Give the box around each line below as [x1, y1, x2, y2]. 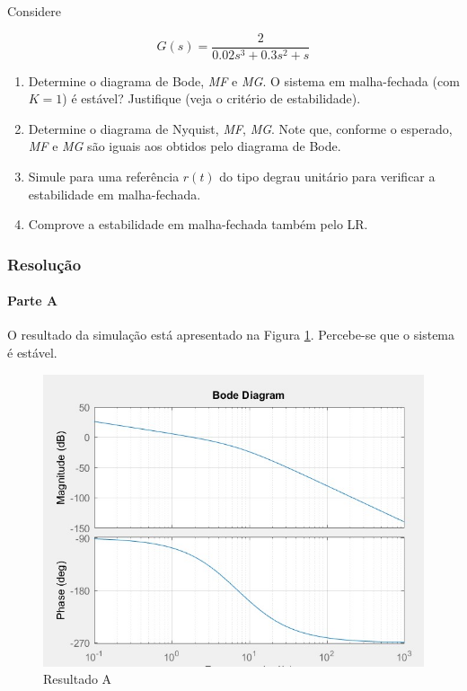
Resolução [7, 252, 82, 275]
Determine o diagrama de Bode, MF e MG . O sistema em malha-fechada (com [28, 71, 460, 90]
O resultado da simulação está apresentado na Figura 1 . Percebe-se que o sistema [7, 325, 455, 344]
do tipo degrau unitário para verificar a [219, 167, 436, 186]
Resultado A [43, 669, 112, 688]
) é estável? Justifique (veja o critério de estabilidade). [62, 89, 361, 108]
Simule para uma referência [28, 167, 180, 186]
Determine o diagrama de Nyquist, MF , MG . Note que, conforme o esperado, [28, 119, 453, 137]
